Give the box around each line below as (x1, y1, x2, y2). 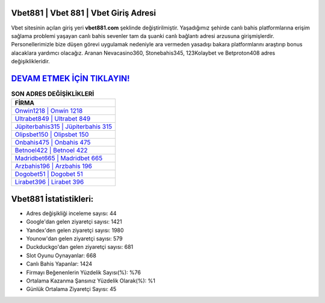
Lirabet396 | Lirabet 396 (14, 178, 84, 186)
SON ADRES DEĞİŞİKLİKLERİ (11, 90, 94, 98)
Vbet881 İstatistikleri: (11, 193, 94, 204)
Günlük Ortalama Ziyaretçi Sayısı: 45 (26, 286, 117, 293)
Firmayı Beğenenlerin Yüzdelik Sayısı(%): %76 (26, 269, 141, 276)
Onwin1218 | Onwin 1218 (14, 107, 83, 115)
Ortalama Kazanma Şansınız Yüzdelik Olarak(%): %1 (26, 277, 156, 284)
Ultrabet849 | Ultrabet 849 (14, 114, 91, 123)
